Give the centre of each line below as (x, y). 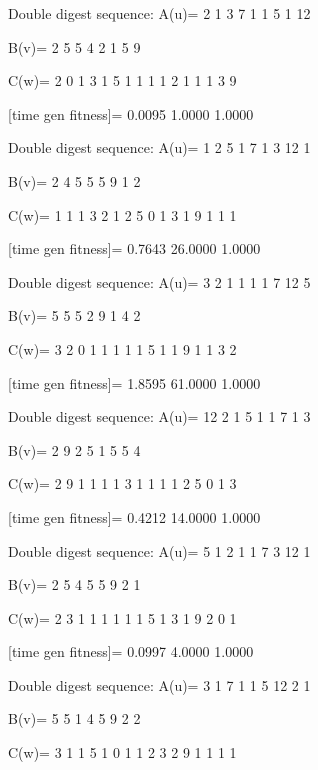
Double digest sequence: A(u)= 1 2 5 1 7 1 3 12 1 (159, 147)
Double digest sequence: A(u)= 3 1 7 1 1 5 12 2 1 (159, 684)
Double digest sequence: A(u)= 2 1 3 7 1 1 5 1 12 (159, 13)
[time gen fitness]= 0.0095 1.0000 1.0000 (131, 113)
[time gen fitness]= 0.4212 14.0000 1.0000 (134, 516)
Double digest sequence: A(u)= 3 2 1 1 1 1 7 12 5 (159, 281)
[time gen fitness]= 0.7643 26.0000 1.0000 (134, 248)
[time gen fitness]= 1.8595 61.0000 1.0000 (134, 382)
